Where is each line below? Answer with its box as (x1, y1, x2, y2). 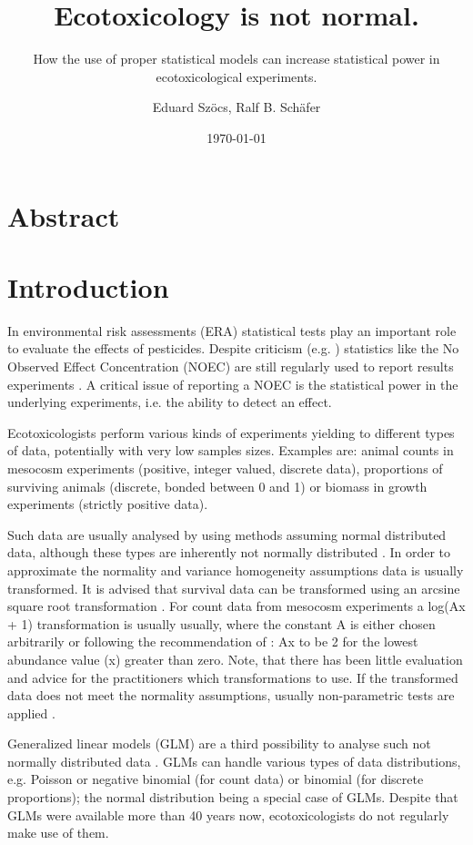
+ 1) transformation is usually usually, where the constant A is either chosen (7, 614, 436, 633)
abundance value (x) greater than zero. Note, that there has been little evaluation (7, 649, 463, 668)
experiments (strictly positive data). (7, 494, 208, 514)
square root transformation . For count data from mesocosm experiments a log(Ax (7, 596, 466, 616)
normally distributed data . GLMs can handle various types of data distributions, (7, 751, 461, 770)
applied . (7, 703, 55, 722)
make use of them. (7, 823, 109, 842)
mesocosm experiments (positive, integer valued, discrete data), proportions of (7, 458, 443, 477)
